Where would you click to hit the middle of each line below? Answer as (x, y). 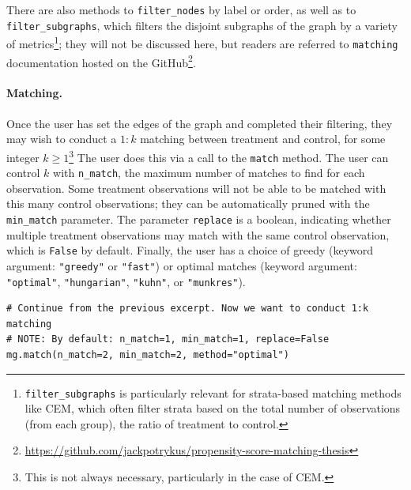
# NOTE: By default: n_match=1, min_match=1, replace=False (168, 339)
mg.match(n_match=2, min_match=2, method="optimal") (148, 355)
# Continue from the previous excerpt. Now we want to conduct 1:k (188, 309)
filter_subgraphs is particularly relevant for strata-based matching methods (213, 392)
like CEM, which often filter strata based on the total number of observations (213, 408)
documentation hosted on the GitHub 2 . (101, 61)
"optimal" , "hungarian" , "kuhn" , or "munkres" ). (126, 281)
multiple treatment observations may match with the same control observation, (198, 234)
